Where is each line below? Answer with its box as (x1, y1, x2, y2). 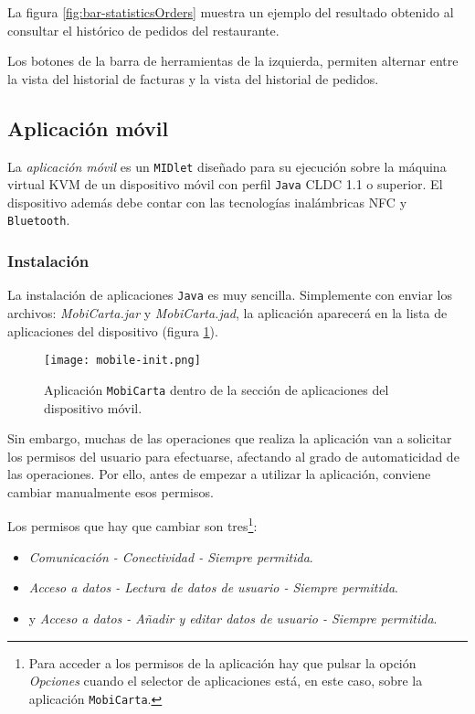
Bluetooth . (7, 210, 70, 229)
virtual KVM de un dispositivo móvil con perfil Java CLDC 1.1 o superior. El (7, 175, 443, 194)
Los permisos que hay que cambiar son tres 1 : (7, 514, 258, 536)
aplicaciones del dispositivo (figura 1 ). (7, 321, 218, 340)
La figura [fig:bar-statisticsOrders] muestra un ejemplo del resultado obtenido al (7, 3, 454, 21)
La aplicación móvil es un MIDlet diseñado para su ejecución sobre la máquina (7, 156, 447, 176)
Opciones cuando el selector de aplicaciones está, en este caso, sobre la (28, 671, 423, 690)
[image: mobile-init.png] (44, 354, 201, 368)
